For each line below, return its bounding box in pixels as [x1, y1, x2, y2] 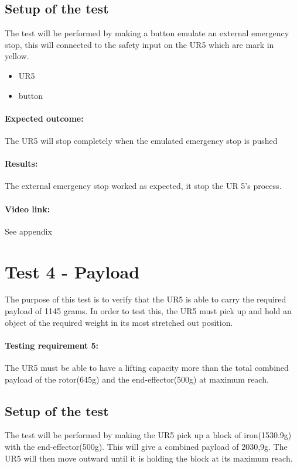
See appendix [5, 225, 52, 237]
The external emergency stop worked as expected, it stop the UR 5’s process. [5, 180, 282, 192]
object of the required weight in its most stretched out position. [5, 316, 233, 328]
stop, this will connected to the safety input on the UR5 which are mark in [5, 38, 274, 50]
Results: [5, 157, 38, 170]
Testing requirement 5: [5, 339, 99, 351]
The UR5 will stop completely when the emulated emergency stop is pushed [5, 134, 278, 146]
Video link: [5, 202, 50, 215]
